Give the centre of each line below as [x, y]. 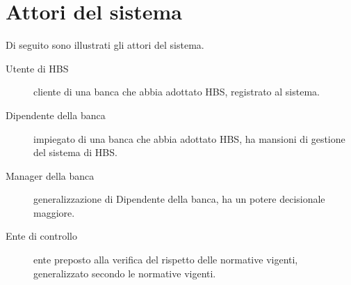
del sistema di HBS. [75, 152]
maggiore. [54, 212]
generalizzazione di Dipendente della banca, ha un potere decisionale [179, 199]
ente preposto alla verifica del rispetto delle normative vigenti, [166, 260]
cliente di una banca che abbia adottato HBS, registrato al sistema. [177, 92]
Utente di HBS [37, 68]
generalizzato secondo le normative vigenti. [125, 273]
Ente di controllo [41, 236]
